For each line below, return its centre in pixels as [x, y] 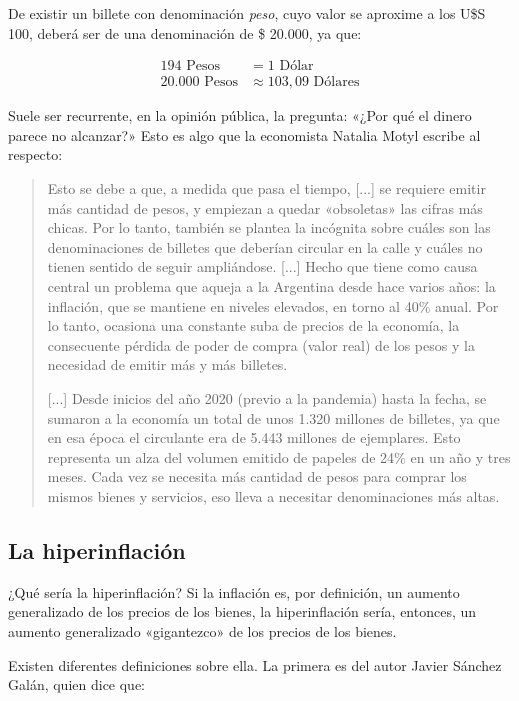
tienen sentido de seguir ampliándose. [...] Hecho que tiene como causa [262, 266]
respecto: [35, 154]
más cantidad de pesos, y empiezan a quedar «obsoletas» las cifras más [265, 207]
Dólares [336, 82]
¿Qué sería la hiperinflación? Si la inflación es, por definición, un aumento [234, 591]
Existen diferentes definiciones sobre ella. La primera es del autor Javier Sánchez [255, 664]
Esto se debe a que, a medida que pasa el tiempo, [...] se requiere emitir [266, 188]
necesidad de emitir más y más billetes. [167, 364]
